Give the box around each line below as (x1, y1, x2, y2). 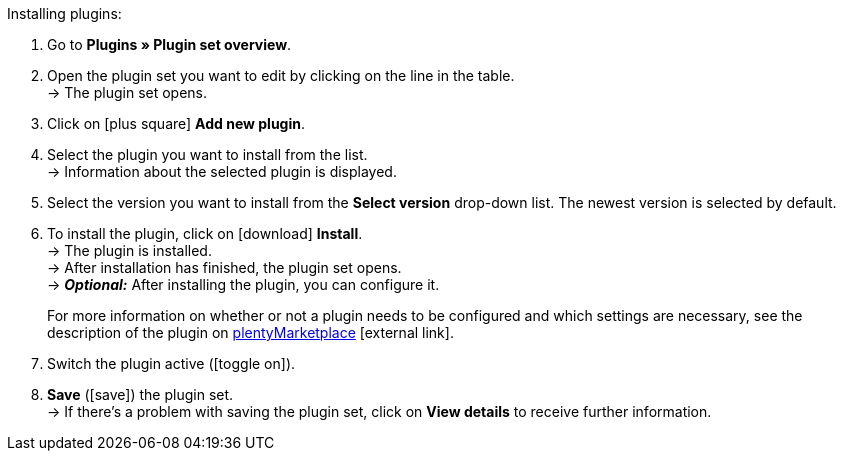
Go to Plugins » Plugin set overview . (47, 36, 292, 53)
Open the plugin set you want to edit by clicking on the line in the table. (47, 67, 515, 84)
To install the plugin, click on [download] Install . (47, 225, 363, 242)
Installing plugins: (7, 5, 122, 22)
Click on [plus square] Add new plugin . (47, 115, 306, 132)
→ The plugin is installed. (47, 242, 212, 259)
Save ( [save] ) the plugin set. (47, 386, 234, 403)
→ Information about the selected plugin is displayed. (47, 163, 397, 180)
